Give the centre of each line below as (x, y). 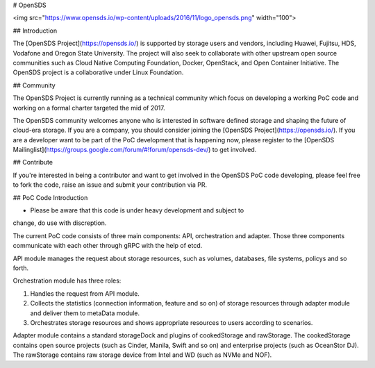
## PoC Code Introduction (50, 197)
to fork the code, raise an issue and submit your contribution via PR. (110, 185)
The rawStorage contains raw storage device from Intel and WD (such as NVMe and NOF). (142, 355)
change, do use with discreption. (60, 223)
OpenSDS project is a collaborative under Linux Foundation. (98, 72)
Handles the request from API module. (85, 293)
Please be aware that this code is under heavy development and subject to (137, 210)
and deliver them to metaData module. (85, 313)
